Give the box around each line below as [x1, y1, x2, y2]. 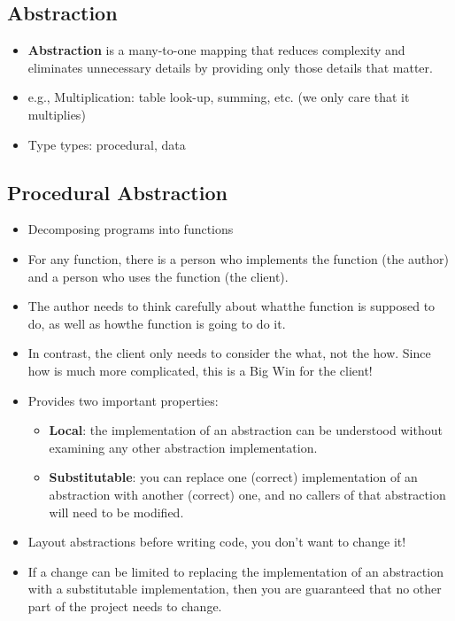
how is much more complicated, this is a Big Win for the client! [27, 361, 373, 379]
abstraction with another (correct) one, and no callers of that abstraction [49, 485, 446, 503]
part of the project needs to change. [27, 596, 222, 615]
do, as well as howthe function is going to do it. [27, 314, 286, 332]
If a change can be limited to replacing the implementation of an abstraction [27, 562, 443, 580]
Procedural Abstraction [7, 178, 227, 206]
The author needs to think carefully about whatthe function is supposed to [27, 297, 436, 315]
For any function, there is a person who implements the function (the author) [27, 249, 449, 268]
